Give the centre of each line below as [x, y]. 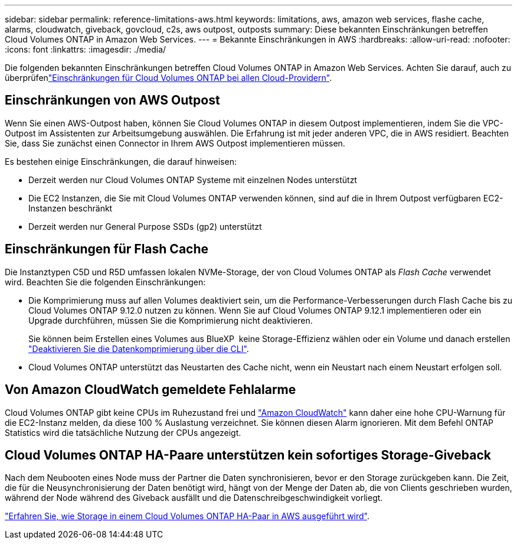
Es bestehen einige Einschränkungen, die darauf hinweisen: [121, 161]
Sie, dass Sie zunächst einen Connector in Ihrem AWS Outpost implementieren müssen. [175, 143]
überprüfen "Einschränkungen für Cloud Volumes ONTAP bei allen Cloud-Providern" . [168, 78]
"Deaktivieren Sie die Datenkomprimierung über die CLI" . [139, 348]
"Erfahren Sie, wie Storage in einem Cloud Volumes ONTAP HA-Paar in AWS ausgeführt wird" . [187, 516]
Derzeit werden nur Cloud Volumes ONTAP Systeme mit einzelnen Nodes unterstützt [193, 180]
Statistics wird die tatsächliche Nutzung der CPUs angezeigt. [123, 432]
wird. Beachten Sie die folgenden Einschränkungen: [105, 282]
